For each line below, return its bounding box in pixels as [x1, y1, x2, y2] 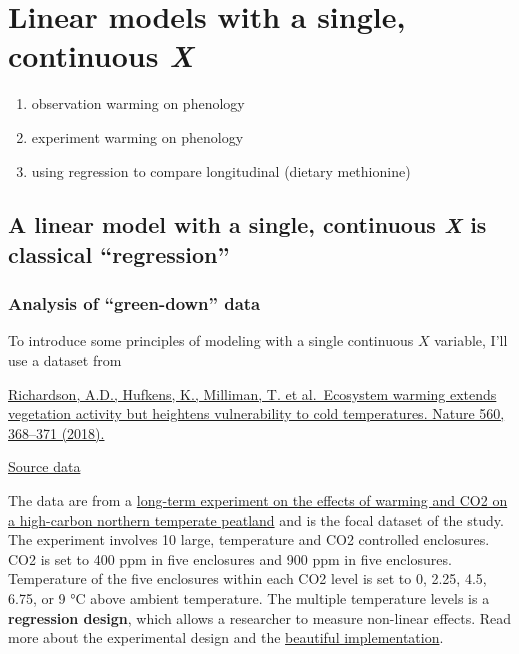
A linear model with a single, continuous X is [8, 209, 487, 240]
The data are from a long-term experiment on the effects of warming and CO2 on [8, 490, 508, 511]
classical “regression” [8, 238, 230, 269]
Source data [8, 456, 81, 477]
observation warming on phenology [31, 93, 245, 114]
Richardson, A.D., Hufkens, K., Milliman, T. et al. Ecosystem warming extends [8, 383, 497, 404]
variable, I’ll [434, 330, 508, 351]
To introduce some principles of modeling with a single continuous [8, 330, 414, 351]
